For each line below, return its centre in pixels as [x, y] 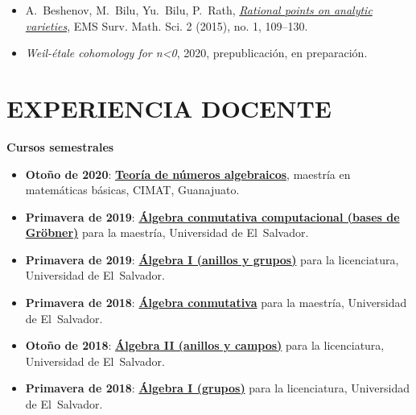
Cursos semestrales [60, 146]
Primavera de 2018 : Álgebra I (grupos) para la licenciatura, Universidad [218, 388]
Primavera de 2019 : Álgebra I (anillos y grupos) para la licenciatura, [212, 259]
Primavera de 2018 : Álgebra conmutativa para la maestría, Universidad [216, 303]
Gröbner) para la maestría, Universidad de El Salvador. [167, 232]
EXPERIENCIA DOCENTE [169, 108]
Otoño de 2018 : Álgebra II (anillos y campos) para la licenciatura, [205, 345]
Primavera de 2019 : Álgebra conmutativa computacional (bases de [212, 216]
